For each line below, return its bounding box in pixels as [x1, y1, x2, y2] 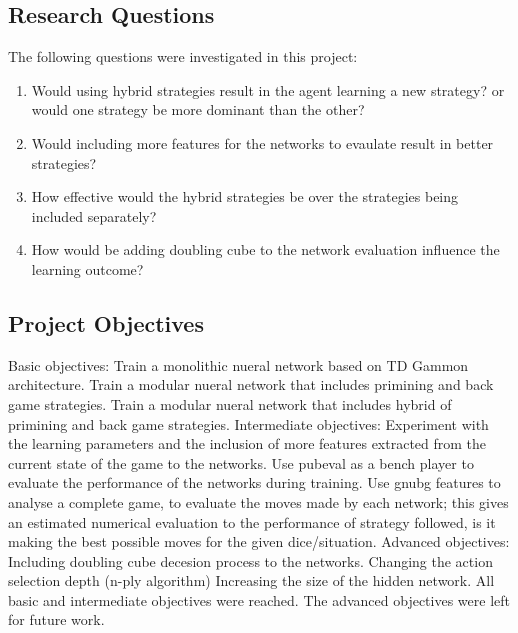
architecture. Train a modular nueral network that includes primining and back [8, 374, 494, 395]
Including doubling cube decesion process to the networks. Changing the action [8, 550, 493, 571]
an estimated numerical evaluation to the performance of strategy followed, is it [8, 511, 496, 532]
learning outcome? [31, 258, 144, 279]
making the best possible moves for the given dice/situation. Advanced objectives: [8, 531, 510, 552]
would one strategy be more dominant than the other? [31, 99, 365, 120]
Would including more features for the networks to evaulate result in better [31, 132, 494, 153]
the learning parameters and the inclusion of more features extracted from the [8, 433, 487, 454]
